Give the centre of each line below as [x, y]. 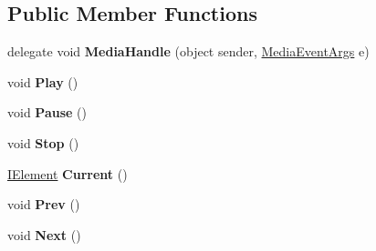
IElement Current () [68, 173]
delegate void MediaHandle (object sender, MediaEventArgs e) [188, 51]
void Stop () [43, 142]
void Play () [43, 81]
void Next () [44, 234]
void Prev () [44, 204]
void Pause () [47, 112]
